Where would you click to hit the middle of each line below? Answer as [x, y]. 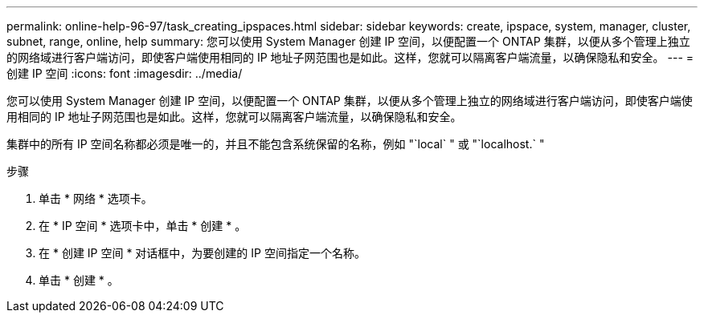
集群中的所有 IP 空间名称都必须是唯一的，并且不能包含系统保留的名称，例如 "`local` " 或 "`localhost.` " [276, 144]
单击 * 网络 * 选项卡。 [96, 198]
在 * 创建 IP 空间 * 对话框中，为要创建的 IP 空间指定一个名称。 [202, 253]
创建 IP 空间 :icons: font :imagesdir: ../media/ [125, 73]
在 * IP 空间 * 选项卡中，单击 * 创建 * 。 [143, 226]
